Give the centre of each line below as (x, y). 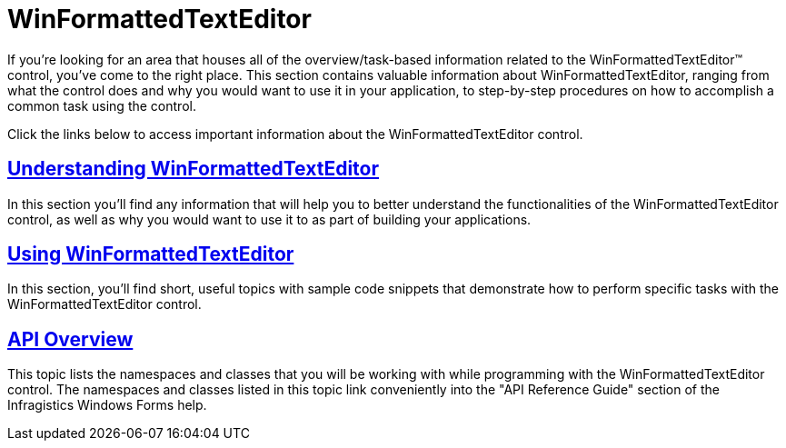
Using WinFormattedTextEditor (151, 254)
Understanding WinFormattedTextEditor (194, 169)
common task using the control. (102, 105)
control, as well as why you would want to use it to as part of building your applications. (269, 219)
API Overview (70, 339)
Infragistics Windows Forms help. (107, 405)
